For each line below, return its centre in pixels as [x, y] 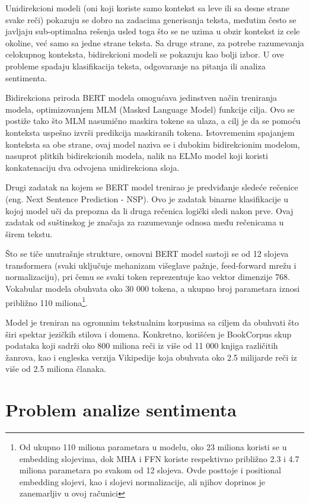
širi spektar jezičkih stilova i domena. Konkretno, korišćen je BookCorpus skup [149, 334]
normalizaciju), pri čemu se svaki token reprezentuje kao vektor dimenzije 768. [148, 277]
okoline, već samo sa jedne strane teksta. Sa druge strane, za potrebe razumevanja [155, 42]
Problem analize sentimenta [121, 410]
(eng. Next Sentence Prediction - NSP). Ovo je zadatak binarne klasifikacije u [147, 198]
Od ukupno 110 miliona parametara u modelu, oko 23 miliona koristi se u [153, 447]
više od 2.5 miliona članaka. [56, 369]
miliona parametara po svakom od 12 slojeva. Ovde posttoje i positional [150, 470]
